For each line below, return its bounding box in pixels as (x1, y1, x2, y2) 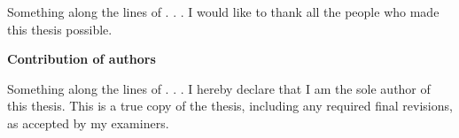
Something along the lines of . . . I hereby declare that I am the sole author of (7, 79, 431, 97)
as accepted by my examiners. (7, 113, 169, 132)
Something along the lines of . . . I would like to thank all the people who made (7, 3, 440, 20)
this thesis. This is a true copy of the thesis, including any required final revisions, (7, 96, 453, 115)
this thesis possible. (7, 19, 113, 38)
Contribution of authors (7, 50, 156, 68)
